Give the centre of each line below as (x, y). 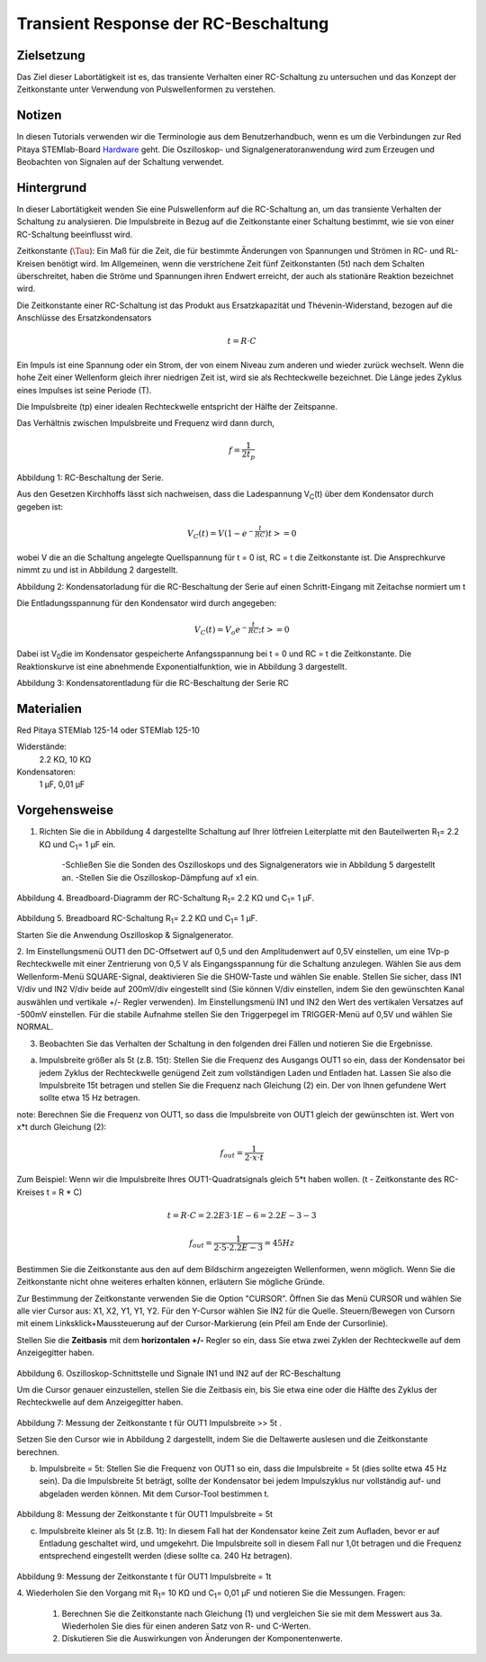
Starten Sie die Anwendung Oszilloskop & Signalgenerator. (125, 935)
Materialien (49, 708)
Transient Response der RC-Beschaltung (173, 23)
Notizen (39, 116)
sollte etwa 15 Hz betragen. (90, 1097)
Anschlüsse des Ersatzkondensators (84, 318)
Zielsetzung (51, 55)
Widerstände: (42, 746)
